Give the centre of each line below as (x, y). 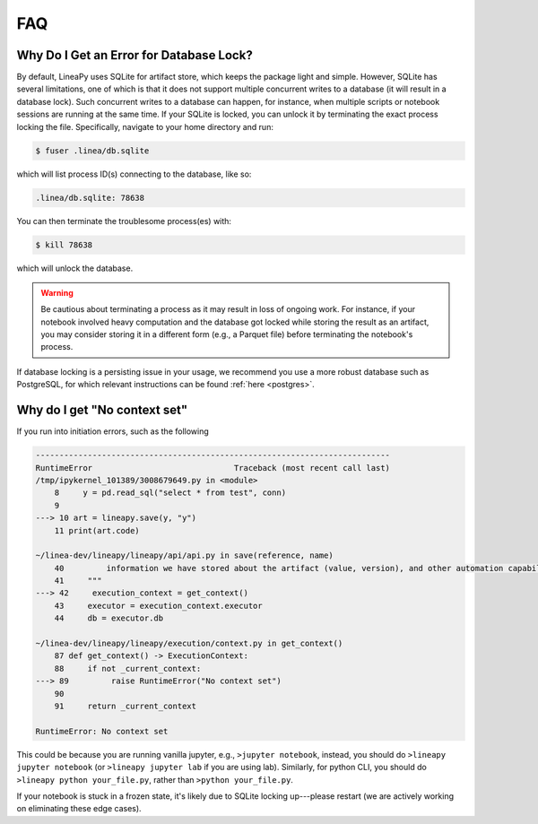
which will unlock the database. (75, 268)
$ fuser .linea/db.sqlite (92, 151)
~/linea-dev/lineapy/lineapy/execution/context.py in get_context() (189, 644)
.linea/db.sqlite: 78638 (90, 198)
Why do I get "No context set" (102, 410)
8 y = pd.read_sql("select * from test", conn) (170, 493)
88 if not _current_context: (128, 668)
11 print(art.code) (97, 530)
